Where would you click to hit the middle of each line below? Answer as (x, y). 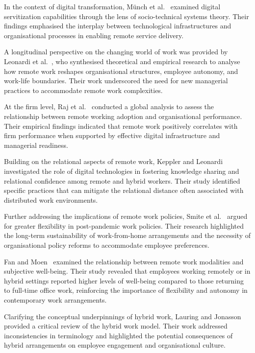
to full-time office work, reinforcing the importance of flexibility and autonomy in (126, 290)
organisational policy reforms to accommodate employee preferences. (107, 245)
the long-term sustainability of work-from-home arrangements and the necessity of (127, 235)
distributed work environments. (51, 200)
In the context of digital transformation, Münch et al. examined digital (112, 6)
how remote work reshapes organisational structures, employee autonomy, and (121, 71)
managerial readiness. (36, 145)
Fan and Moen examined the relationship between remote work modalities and (124, 261)
